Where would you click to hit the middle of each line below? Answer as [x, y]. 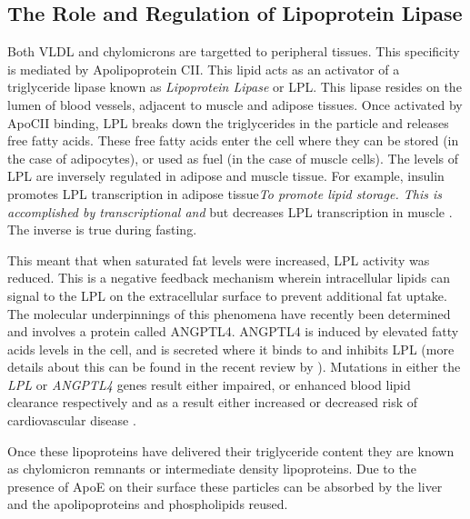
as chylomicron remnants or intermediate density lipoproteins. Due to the [212, 469]
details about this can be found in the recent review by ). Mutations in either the [234, 367]
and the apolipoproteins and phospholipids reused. [148, 504]
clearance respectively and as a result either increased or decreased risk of [213, 402]
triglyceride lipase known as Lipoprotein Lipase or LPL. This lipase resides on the [235, 87]
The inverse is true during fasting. [102, 230]
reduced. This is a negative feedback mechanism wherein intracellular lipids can [229, 278]
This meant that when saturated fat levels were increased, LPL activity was [219, 259]
